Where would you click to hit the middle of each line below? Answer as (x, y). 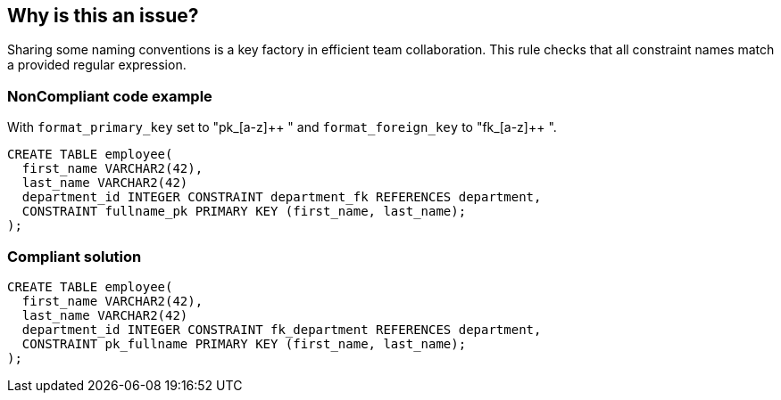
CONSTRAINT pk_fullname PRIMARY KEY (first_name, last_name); (244, 343)
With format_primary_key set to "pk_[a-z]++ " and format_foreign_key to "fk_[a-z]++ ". (282, 127)
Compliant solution (75, 256)
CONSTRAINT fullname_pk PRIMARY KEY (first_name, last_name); (244, 212)
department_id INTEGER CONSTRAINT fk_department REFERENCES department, (282, 329)
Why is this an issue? (103, 16)
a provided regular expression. (97, 65)
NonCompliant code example (110, 96)
